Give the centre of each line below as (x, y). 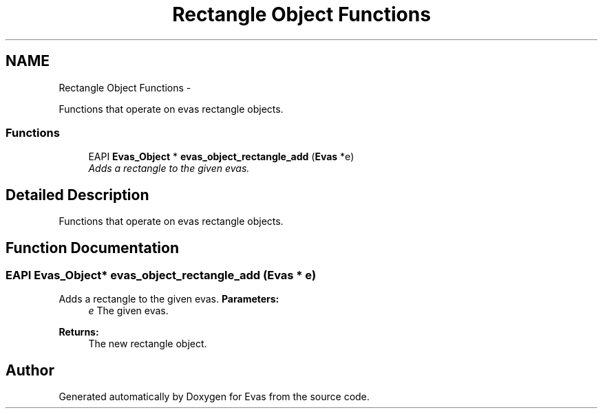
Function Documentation (92, 248)
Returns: (79, 332)
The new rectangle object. (148, 344)
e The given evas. (128, 311)
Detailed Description (77, 195)
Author (30, 370)
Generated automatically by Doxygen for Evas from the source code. (214, 397)
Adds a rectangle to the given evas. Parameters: (169, 299)
